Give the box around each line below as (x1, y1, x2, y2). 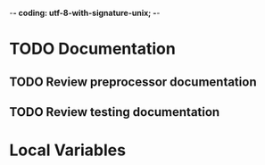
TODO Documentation (9, 39, 176, 59)
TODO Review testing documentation (9, 104, 220, 120)
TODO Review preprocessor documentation (9, 74, 257, 89)
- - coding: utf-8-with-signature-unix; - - (9, 8, 161, 18)
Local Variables (9, 140, 127, 161)
